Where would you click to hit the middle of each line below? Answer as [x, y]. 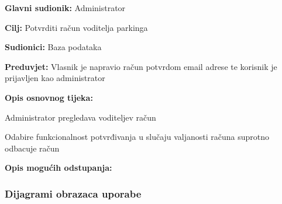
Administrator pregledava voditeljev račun [80, 117]
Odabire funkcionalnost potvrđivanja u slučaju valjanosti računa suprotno [137, 137]
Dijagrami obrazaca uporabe [73, 193]
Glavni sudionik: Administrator [65, 8]
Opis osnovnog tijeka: [49, 97]
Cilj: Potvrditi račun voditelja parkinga [76, 27]
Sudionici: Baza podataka [53, 47]
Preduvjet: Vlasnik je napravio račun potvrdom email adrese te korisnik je [141, 66]
